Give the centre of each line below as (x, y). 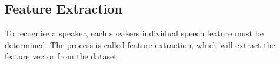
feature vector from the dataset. (62, 56)
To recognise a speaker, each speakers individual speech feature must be (134, 33)
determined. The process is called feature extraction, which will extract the (140, 44)
